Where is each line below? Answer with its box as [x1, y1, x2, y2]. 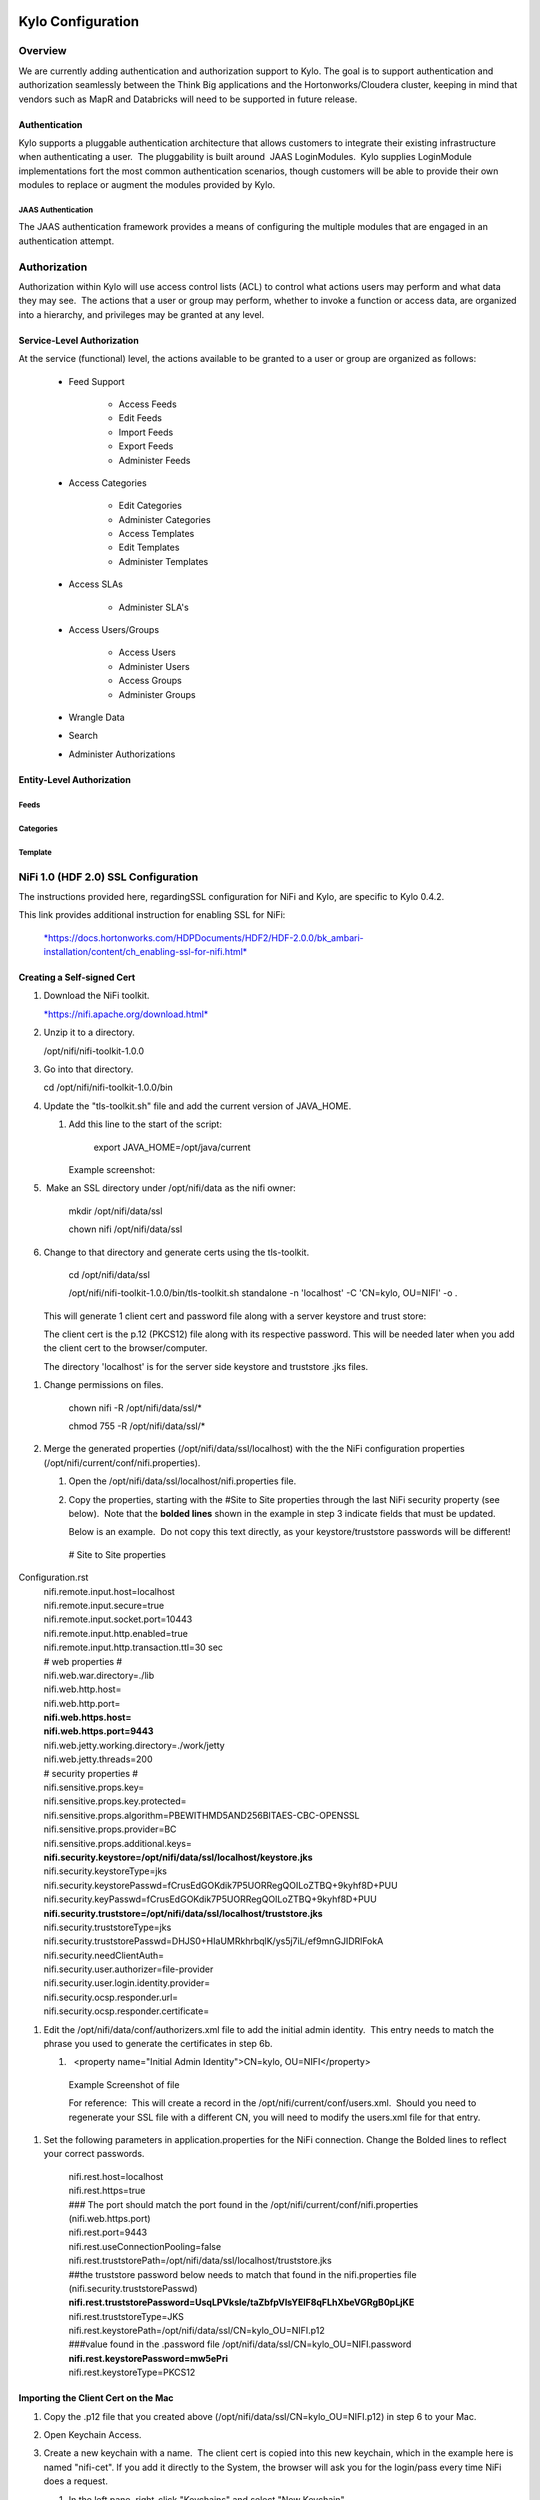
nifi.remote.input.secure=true [43, 1599, 165, 1611]
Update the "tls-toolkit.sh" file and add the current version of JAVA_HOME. [43, 1100, 352, 1112]
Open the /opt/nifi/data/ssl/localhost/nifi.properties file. [68, 1475, 297, 1487]
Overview [18, 44, 67, 58]
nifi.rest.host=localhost [68, 2170, 164, 2182]
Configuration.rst [18, 1571, 89, 1584]
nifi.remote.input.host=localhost [43, 1585, 175, 1597]
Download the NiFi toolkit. [43, 990, 150, 1002]
